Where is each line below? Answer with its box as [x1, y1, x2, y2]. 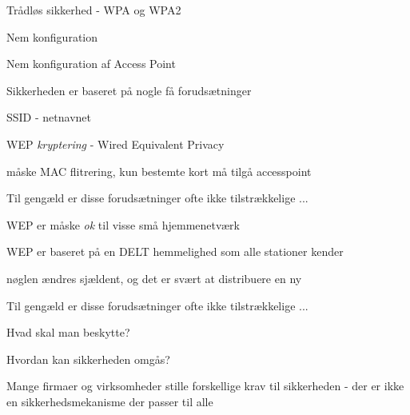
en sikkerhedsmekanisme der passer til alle [6, 393, 213, 409]
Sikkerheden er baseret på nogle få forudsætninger [6, 82, 252, 98]
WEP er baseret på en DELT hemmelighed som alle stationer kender [6, 243, 344, 260]
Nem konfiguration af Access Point [6, 55, 176, 72]
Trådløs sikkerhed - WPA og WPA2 [6, 2, 181, 18]
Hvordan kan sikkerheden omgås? [6, 350, 170, 367]
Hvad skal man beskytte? [6, 324, 130, 341]
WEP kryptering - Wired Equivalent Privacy [6, 135, 225, 152]
